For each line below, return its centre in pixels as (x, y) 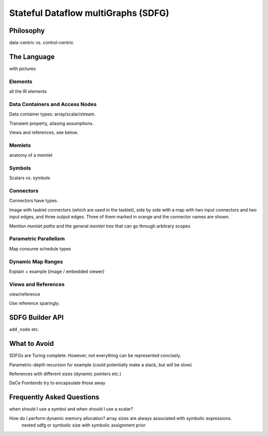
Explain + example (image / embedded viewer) (57, 271)
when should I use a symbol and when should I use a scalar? (71, 409)
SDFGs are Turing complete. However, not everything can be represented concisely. (95, 355)
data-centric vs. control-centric (41, 43)
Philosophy (27, 31)
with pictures (23, 68)
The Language (32, 56)
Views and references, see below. (44, 132)
